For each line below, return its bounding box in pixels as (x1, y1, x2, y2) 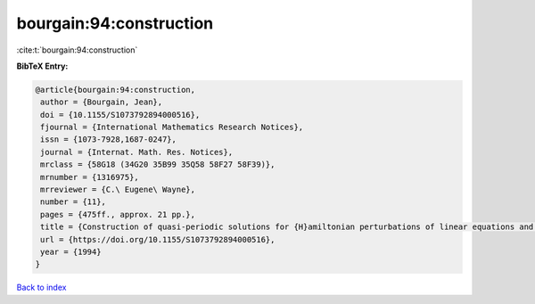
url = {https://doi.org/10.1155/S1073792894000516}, (40, 234, 276, 244)
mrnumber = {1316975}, (40, 172, 140, 182)
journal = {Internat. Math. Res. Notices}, (40, 147, 234, 157)
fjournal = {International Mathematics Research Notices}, (40, 122, 304, 133)
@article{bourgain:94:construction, (35, 85, 196, 94)
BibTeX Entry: (16, 61, 69, 71)
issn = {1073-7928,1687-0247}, (40, 135, 177, 144)
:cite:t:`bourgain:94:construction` (16, 45, 138, 55)
